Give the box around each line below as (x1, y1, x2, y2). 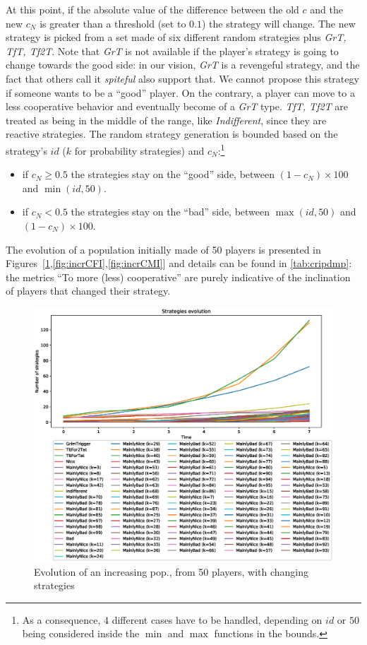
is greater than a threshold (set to (40, 16, 186, 30)
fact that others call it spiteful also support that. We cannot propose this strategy (6, 71, 359, 85)
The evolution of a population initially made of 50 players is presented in (6, 242, 321, 256)
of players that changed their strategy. (6, 283, 171, 298)
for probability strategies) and (74, 143, 205, 158)
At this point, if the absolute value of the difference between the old (6, 2, 299, 16)
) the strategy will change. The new (201, 16, 356, 30)
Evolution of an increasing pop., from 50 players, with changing (34, 564, 309, 579)
